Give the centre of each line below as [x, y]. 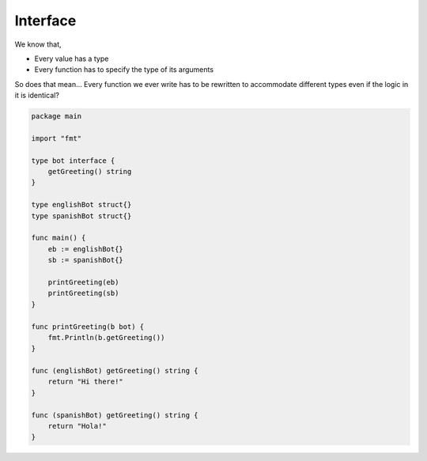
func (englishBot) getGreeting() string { [115, 371]
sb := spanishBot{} [86, 260]
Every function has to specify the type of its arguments [124, 70]
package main [57, 116]
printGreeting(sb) [83, 293]
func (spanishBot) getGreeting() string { [115, 415]
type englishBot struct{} [81, 205]
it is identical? [37, 96]
